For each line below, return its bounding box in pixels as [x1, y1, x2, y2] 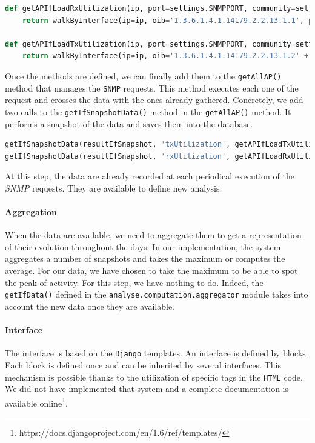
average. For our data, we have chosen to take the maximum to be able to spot [5, 264, 298, 277]
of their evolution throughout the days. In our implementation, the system [5, 240, 281, 253]
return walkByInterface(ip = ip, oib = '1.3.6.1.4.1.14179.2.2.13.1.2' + [22, 52, 309, 61]
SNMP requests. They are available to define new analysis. [5, 181, 222, 194]
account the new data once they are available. [5, 299, 175, 312]
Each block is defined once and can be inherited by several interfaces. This [5, 358, 281, 371]
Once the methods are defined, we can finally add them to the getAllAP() [5, 69, 282, 82]
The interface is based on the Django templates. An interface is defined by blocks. [5, 347, 308, 359]
